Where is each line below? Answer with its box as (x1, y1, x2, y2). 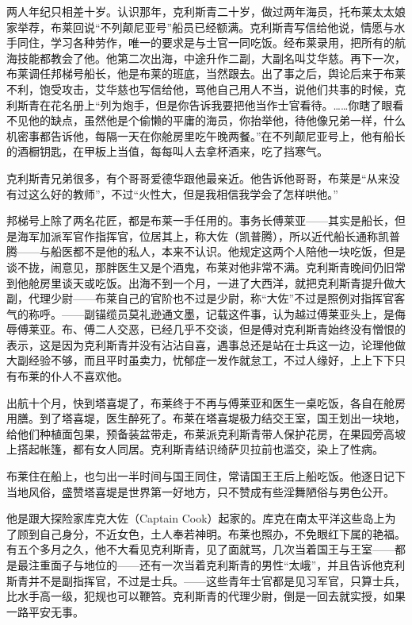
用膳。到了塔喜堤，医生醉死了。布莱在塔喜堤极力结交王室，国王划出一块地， (6, 410, 406, 426)
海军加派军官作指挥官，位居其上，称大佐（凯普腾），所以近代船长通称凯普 (17, 227, 400, 244)
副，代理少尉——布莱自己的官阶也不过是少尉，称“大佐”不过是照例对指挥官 (6, 290, 395, 307)
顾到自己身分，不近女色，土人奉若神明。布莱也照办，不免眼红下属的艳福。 (17, 525, 406, 542)
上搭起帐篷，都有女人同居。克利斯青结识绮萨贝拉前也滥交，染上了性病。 (6, 441, 383, 457)
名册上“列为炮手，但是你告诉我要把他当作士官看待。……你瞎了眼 (61, 96, 393, 113)
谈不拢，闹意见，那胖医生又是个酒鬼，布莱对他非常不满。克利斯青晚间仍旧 (6, 258, 395, 275)
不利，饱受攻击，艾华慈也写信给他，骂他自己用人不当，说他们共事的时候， (6, 80, 395, 97)
